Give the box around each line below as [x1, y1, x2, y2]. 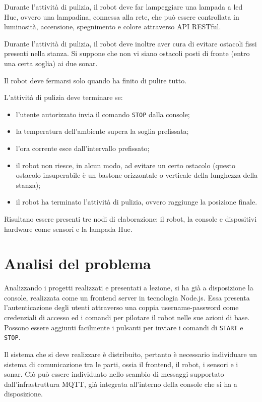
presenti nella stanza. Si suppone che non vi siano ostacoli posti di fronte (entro [4, 48, 250, 59]
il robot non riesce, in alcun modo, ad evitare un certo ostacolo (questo [16, 160, 235, 170]
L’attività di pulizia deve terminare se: [4, 92, 123, 103]
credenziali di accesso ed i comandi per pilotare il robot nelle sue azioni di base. [4, 312, 250, 323]
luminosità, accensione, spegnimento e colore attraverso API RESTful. [4, 21, 221, 32]
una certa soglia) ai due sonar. [4, 58, 98, 68]
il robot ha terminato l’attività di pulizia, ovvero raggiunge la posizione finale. [16, 196, 257, 207]
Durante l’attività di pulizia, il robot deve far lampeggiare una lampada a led [4, 2, 243, 12]
